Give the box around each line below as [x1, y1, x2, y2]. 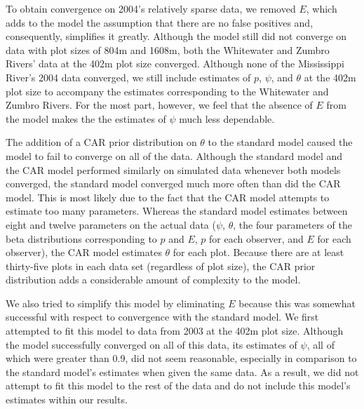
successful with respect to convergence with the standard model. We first [6, 309, 319, 324]
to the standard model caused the [208, 135, 353, 149]
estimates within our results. [6, 392, 128, 407]
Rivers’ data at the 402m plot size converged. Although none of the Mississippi [6, 56, 344, 71]
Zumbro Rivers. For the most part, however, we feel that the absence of [6, 98, 313, 112]
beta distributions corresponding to [6, 231, 157, 246]
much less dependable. [179, 111, 275, 126]
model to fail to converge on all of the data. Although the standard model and [6, 148, 343, 163]
